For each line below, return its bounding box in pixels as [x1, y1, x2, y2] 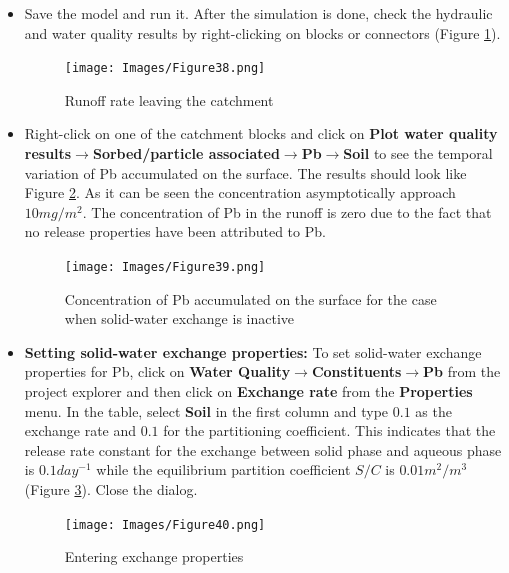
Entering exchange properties [64, 546, 244, 567]
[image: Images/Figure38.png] [64, 61, 266, 76]
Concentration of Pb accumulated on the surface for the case [64, 288, 437, 309]
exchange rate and [24, 420, 137, 441]
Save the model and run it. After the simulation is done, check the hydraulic [24, 3, 493, 23]
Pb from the [423, 361, 501, 382]
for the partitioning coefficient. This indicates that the [163, 420, 496, 441]
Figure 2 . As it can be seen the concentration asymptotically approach [24, 182, 456, 203]
